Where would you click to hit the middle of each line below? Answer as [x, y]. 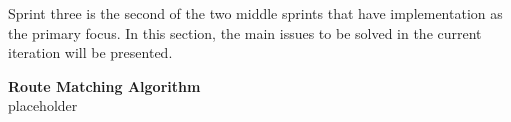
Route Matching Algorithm [104, 85]
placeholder [43, 105]
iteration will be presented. [90, 52]
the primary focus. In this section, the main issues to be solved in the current [245, 32]
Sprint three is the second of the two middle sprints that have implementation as [255, 13]
